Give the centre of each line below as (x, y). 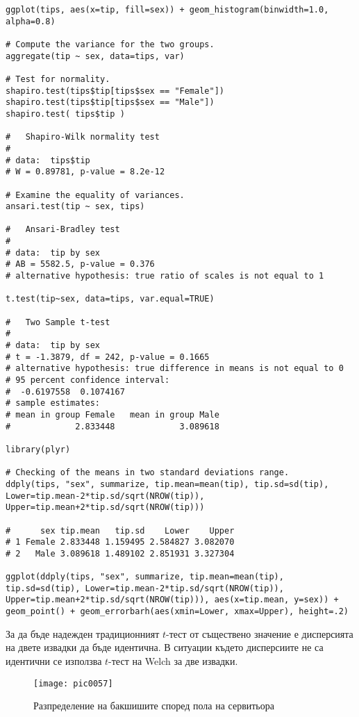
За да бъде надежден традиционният (83, 633)
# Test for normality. (58, 79)
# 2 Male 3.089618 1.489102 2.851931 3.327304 (120, 553)
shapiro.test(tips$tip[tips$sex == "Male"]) (110, 102)
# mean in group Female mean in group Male (112, 414)
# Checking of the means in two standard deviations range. (148, 473)
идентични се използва (54, 660)
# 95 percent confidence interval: (88, 380)
